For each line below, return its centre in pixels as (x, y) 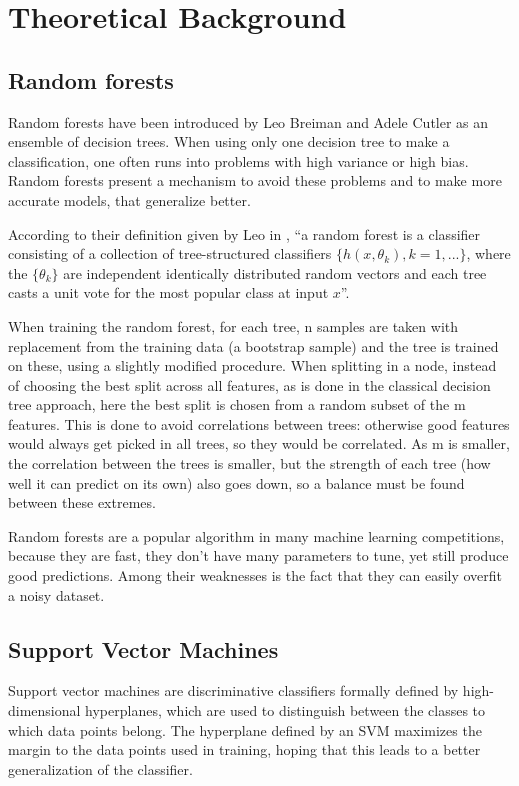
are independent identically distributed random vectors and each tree (275, 272)
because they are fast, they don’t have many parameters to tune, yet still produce (258, 555)
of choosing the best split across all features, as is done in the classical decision (249, 384)
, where (488, 253)
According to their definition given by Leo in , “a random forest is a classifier (244, 233)
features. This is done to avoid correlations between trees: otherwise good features (259, 423)
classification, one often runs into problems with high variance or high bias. (238, 160)
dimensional (44, 710)
